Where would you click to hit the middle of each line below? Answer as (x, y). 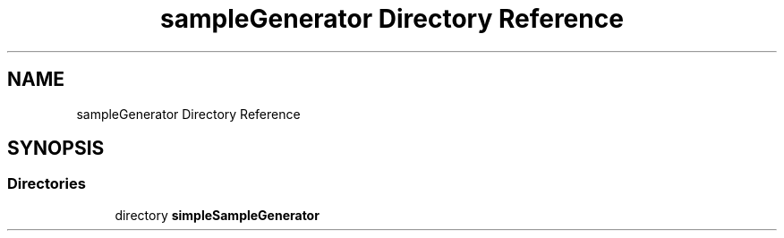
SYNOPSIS (56, 149)
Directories (47, 184)
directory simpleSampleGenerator (217, 215)
